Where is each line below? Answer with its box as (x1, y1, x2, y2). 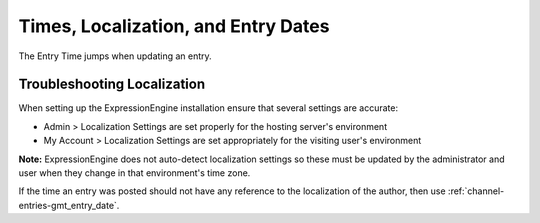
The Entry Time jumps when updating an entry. (18, 50, 212, 62)
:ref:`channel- (447, 185, 505, 197)
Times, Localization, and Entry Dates (18, 15, 330, 37)
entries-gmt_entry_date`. (18, 199, 120, 211)
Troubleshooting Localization (18, 76, 205, 93)
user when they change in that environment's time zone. (18, 167, 251, 179)
